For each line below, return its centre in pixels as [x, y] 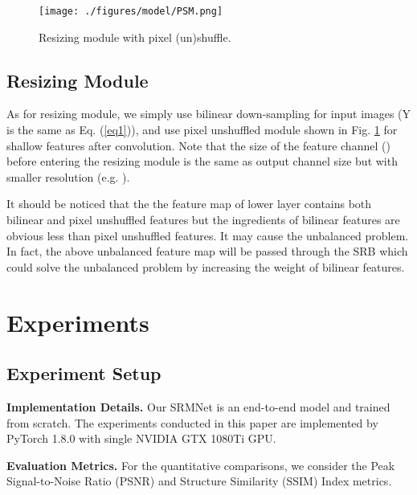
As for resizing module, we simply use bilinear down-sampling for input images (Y [209, 114]
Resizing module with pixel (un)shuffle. [135, 37]
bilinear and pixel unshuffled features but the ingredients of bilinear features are [203, 220]
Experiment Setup [84, 373]
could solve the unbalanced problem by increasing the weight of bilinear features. [206, 266]
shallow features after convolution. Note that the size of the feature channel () [198, 145]
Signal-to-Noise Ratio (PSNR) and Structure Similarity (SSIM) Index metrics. [199, 481]
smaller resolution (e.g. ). [68, 176]
